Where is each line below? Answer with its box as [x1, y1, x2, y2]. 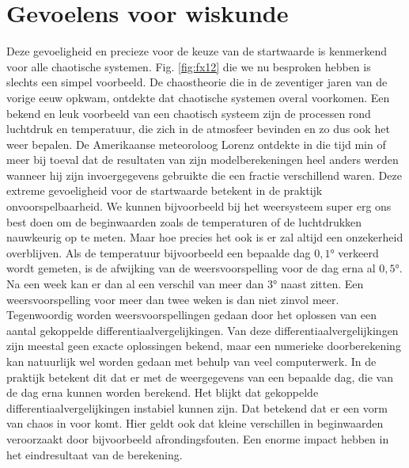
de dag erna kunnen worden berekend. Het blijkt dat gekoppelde [6, 384, 319, 401]
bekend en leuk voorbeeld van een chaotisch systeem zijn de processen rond [6, 105, 371, 121]
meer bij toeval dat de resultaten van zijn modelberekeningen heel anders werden [6, 151, 399, 168]
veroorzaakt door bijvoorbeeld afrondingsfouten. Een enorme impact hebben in [6, 430, 389, 447]
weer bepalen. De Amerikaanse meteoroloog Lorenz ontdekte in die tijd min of [6, 135, 386, 152]
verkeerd [338, 244, 379, 261]
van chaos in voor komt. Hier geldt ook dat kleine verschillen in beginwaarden [6, 415, 384, 432]
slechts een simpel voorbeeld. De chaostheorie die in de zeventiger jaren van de [6, 74, 388, 90]
